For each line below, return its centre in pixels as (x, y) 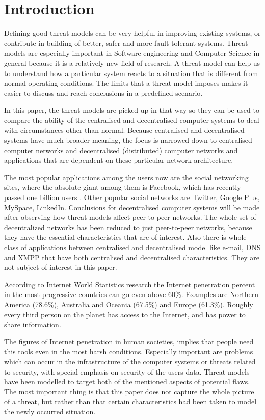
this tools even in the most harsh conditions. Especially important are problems (129, 351)
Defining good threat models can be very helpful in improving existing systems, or (132, 33)
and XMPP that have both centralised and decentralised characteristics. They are (132, 257)
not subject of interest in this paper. (61, 267)
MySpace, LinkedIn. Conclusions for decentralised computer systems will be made (132, 207)
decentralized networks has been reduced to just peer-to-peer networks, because (128, 227)
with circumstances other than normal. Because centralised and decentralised (124, 130)
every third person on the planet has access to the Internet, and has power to (125, 314)
